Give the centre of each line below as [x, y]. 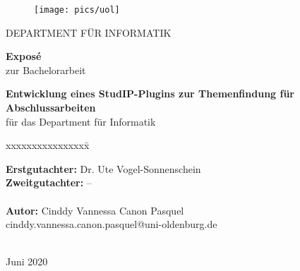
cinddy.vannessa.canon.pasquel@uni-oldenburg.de [112, 224]
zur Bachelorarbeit [46, 70]
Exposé [24, 56]
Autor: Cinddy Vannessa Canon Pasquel [95, 210]
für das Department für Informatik [81, 121]
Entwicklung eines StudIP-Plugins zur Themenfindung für [150, 94]
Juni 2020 [27, 261]
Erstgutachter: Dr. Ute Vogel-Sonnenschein [103, 168]
